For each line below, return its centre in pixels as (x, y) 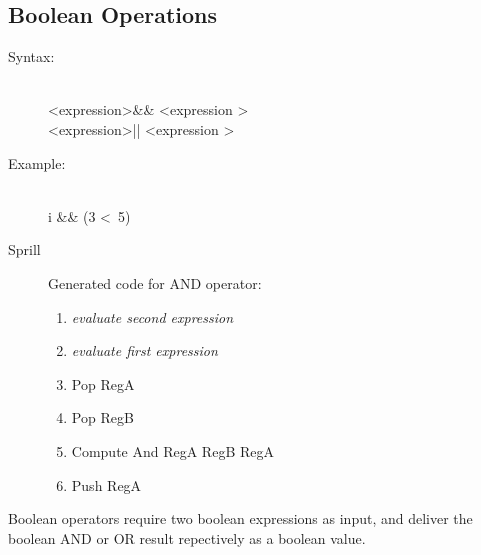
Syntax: (31, 56)
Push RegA (106, 484)
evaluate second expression (152, 316)
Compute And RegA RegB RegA (172, 450)
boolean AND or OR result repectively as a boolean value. (187, 537)
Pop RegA (103, 383)
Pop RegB (102, 417)
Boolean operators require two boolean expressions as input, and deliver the (240, 518)
